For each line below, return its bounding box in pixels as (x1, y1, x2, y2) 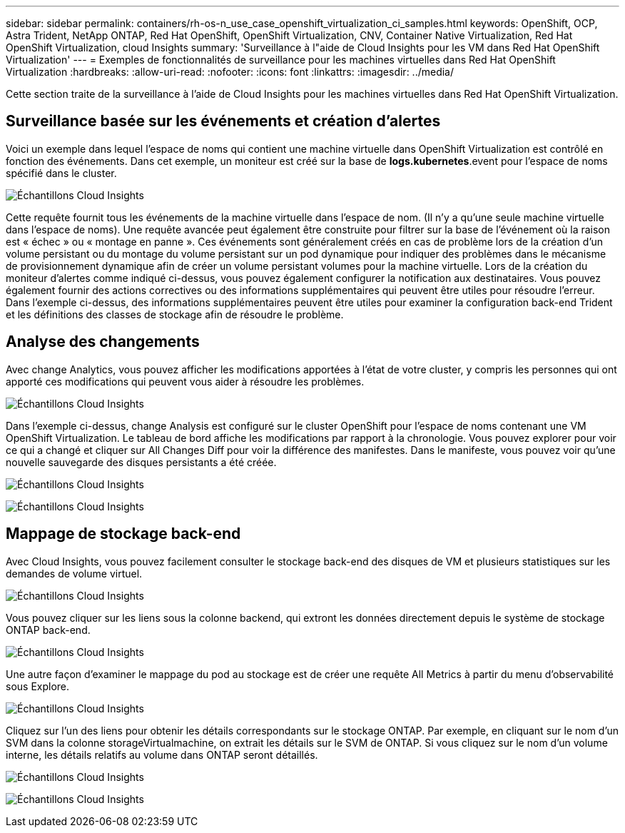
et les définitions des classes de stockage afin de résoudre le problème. (6, 308, 344, 320)
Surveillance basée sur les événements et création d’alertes (6, 112, 441, 131)
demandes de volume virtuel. (6, 567, 143, 580)
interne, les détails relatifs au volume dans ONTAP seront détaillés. (6, 748, 318, 761)
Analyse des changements (6, 333, 200, 351)
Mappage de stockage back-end (6, 525, 241, 543)
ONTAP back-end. (6, 623, 91, 636)
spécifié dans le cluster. (6, 166, 117, 179)
